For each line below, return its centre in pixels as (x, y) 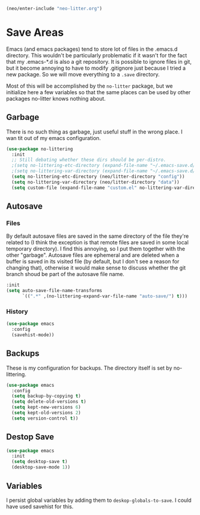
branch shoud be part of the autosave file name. (65, 274)
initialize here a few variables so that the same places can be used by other (99, 92)
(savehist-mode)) (33, 335)
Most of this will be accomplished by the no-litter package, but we (90, 86)
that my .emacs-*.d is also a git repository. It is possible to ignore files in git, (99, 61)
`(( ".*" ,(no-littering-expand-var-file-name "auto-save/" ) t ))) (104, 296)
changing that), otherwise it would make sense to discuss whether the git (96, 268)
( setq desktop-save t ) (40, 462)
